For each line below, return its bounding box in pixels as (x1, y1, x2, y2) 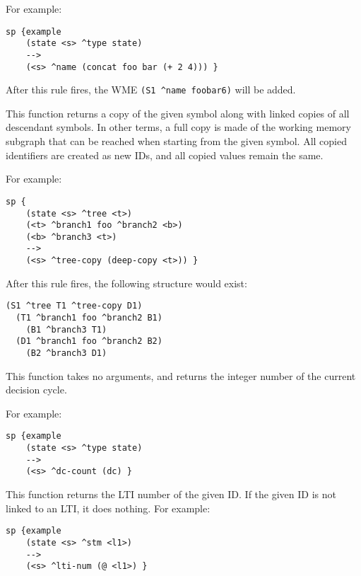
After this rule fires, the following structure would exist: (6, 275, 247, 290)
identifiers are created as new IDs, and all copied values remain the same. (6, 147, 324, 162)
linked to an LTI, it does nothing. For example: (6, 500, 211, 515)
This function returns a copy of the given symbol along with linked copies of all (6, 105, 350, 120)
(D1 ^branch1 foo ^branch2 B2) (16, 336, 162, 347)
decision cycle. (6, 382, 67, 397)
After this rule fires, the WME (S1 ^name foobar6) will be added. (6, 82, 296, 97)
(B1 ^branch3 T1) (25, 324, 107, 335)
